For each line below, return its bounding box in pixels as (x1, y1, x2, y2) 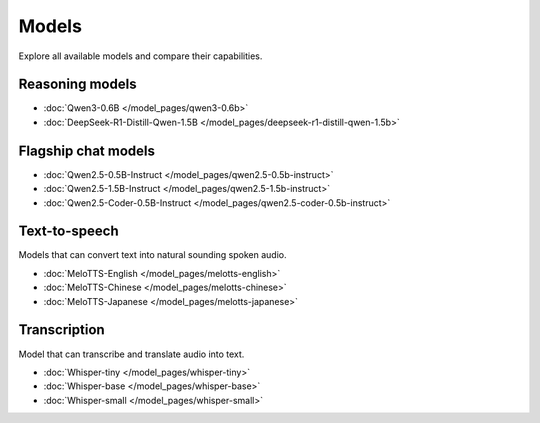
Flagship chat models (18, 142, 155, 159)
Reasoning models (18, 76, 137, 93)
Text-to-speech (18, 223, 119, 240)
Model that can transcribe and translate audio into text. (18, 348, 245, 360)
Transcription (18, 321, 105, 339)
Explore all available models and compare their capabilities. (18, 50, 263, 62)
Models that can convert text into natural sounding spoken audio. (18, 249, 287, 261)
